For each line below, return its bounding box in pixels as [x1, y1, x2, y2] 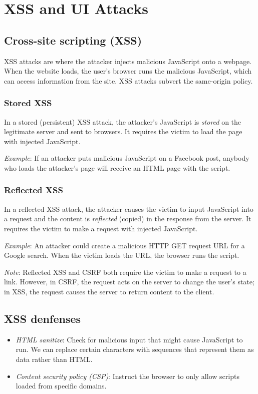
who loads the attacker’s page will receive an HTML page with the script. [4, 162, 230, 173]
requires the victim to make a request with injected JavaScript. [4, 223, 198, 233]
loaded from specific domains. [16, 380, 107, 391]
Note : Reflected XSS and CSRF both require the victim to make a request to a [4, 266, 246, 277]
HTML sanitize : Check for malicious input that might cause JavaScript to [16, 334, 243, 344]
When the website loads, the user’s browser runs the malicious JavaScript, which [4, 66, 252, 76]
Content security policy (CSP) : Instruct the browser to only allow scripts [16, 370, 239, 381]
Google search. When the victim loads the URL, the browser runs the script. [4, 250, 239, 260]
